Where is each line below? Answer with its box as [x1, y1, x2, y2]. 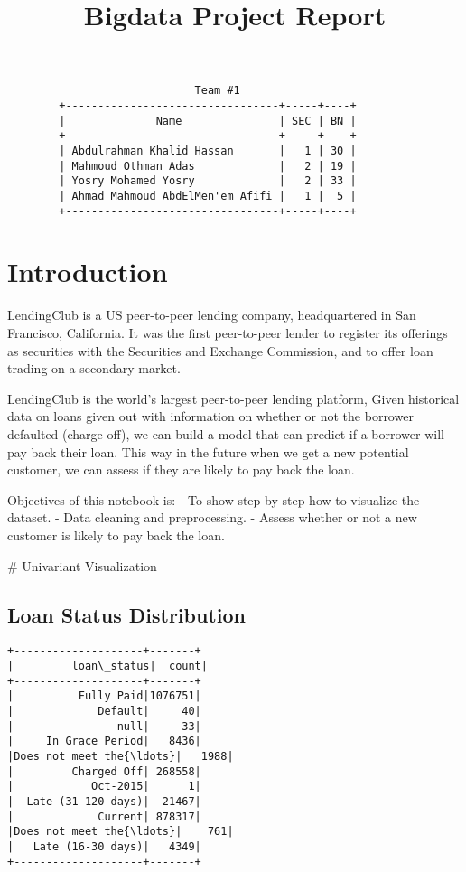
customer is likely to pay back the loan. [7, 525, 225, 544]
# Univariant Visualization [7, 556, 157, 575]
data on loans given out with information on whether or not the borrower [7, 407, 414, 426]
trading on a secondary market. [7, 359, 181, 378]
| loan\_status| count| [7, 659, 208, 672]
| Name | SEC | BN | [59, 114, 357, 127]
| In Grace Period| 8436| [7, 735, 201, 748]
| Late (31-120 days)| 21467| [7, 794, 201, 808]
